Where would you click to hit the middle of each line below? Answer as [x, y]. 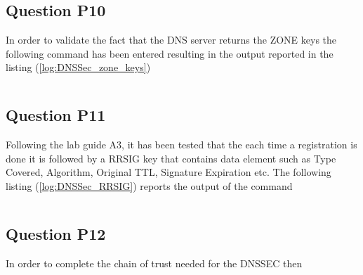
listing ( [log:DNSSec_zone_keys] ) [78, 67]
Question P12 [56, 233]
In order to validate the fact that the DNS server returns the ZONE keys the [171, 40]
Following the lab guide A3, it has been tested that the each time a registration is [181, 145]
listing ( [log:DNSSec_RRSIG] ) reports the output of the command [149, 185]
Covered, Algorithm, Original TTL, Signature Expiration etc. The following [169, 172]
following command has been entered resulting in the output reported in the [170, 53]
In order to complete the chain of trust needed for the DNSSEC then [154, 263]
